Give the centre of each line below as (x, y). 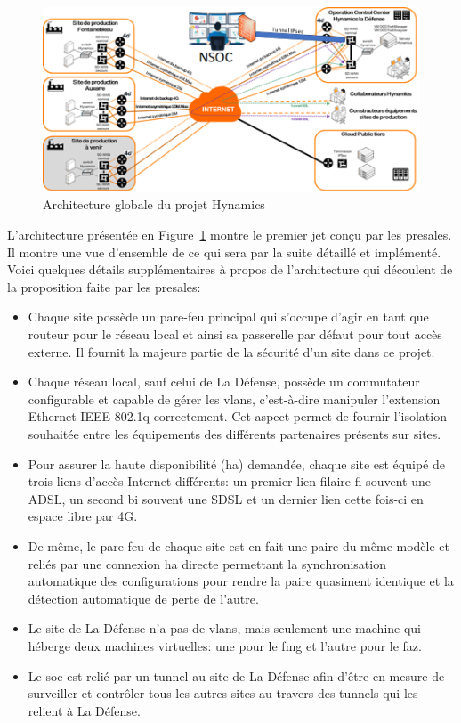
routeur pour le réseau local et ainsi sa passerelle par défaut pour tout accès (235, 334)
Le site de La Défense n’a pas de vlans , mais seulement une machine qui (225, 628)
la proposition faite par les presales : (104, 286)
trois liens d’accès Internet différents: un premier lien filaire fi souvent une (229, 481)
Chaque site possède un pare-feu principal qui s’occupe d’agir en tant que (228, 317)
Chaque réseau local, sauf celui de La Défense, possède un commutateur (224, 382)
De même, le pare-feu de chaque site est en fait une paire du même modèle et (239, 545)
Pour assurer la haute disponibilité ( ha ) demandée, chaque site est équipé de (236, 463)
